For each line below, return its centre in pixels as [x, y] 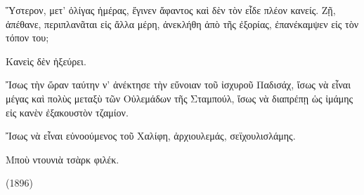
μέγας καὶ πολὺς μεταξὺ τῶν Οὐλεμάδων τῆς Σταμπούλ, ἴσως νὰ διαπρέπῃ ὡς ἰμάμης [180, 98]
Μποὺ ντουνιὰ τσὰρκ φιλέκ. [63, 159]
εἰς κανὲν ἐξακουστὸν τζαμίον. [67, 112]
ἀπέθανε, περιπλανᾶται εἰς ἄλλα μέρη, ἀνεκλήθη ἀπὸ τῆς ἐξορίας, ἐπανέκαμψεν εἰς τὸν [182, 23]
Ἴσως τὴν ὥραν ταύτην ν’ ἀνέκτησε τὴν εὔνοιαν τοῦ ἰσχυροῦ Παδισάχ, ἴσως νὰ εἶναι [178, 85]
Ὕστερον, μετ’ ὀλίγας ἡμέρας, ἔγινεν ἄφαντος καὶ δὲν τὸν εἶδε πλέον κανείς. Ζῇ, [171, 10]
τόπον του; [27, 38]
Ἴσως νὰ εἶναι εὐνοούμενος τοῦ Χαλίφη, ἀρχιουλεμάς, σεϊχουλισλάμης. [151, 136]
